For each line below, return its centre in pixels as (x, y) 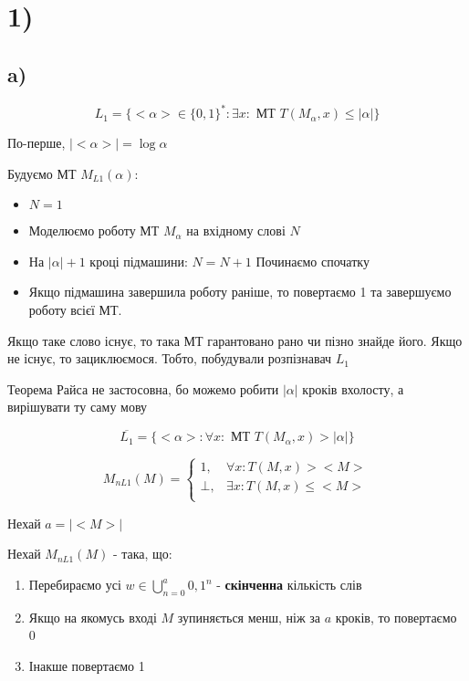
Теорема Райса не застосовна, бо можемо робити (143, 388)
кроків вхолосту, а (353, 388)
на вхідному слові (236, 230)
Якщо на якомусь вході (93, 617)
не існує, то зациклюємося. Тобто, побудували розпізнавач (170, 358)
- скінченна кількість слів (289, 585)
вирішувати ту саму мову (78, 407)
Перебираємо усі (75, 585)
